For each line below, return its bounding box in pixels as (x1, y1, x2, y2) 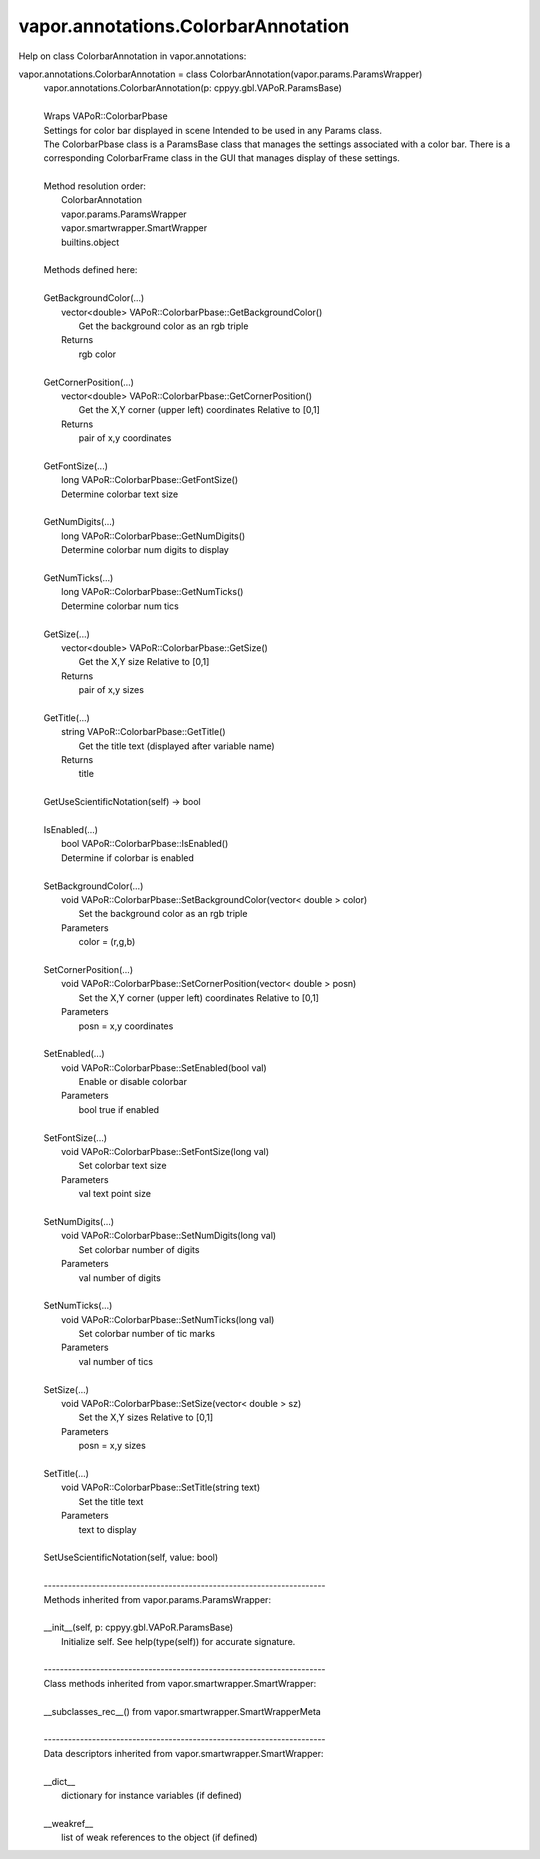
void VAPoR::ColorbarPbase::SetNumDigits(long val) (61, 1230, 277, 1242)
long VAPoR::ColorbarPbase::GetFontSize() (61, 474, 239, 486)
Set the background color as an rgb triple (78, 908, 248, 920)
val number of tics (78, 1355, 154, 1367)
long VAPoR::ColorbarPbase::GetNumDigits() (61, 530, 246, 542)
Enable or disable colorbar (78, 1076, 187, 1088)
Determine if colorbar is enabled (61, 851, 195, 864)
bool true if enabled (78, 1103, 160, 1115)
